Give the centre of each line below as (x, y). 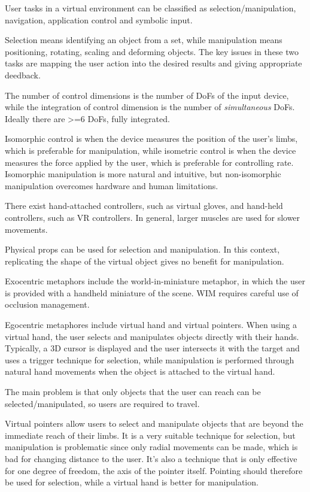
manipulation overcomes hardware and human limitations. (112, 185)
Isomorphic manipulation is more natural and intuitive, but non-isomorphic (143, 174)
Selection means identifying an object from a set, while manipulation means (144, 40)
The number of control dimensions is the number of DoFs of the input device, (147, 95)
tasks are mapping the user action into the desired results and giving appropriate (154, 63)
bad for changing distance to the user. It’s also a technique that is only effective (151, 458)
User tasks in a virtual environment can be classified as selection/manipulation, (151, 8)
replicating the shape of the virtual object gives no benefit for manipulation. (145, 261)
